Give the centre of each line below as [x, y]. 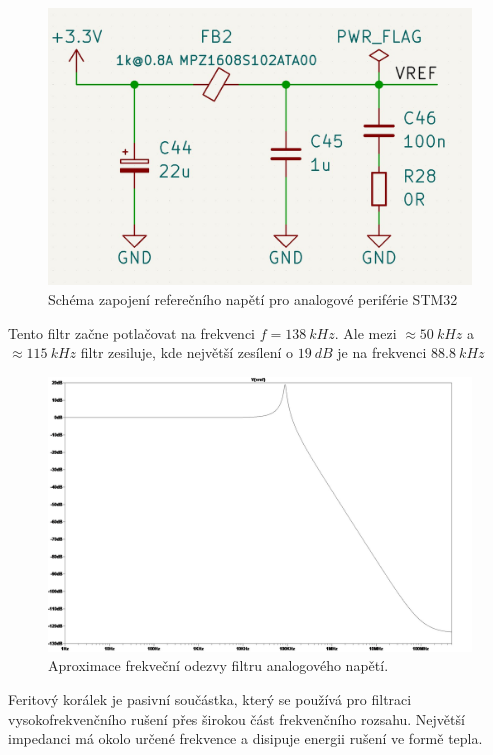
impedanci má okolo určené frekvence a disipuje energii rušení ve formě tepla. [245, 738]
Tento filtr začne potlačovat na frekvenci [132, 332]
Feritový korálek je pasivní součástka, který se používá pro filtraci [210, 698]
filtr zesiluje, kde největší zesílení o [186, 352]
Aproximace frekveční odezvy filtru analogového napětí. [218, 665]
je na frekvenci [382, 352]
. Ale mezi [365, 332]
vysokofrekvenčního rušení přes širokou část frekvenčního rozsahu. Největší [236, 718]
